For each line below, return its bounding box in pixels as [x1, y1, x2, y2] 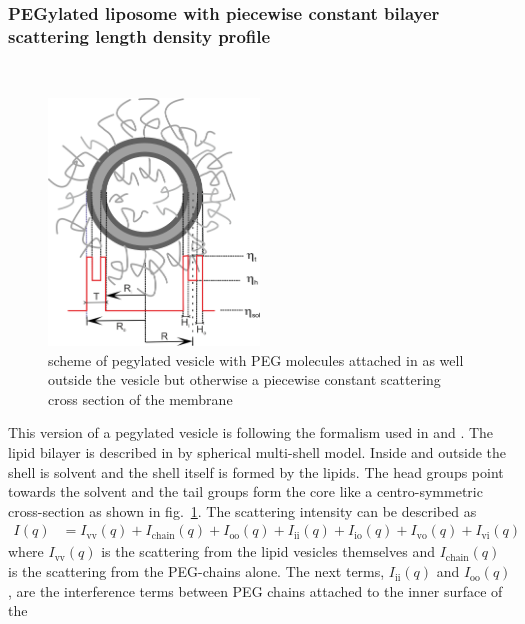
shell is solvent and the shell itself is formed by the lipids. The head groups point [8, 461, 504, 482]
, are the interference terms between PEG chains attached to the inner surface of [8, 580, 503, 601]
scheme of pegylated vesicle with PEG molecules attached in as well [48, 349, 464, 370]
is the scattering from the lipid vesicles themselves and [101, 541, 435, 562]
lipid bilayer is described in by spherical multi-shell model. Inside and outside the [8, 442, 506, 463]
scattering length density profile [8, 23, 271, 48]
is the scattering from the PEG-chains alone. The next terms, [8, 561, 385, 582]
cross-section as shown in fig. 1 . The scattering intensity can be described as [8, 500, 477, 521]
